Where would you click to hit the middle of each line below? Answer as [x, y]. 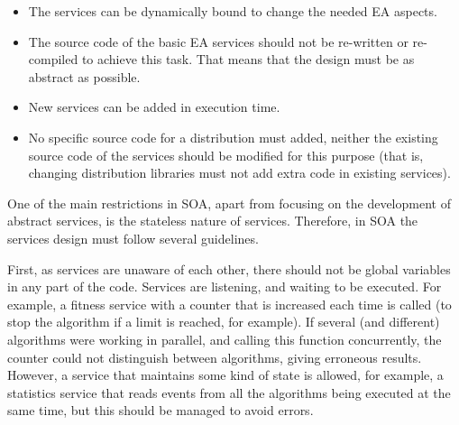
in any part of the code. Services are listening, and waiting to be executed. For [225, 286]
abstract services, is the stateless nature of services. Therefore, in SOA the [213, 221]
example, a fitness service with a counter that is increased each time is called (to [229, 304]
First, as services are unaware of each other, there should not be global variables [229, 268]
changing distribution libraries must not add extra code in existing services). [239, 173]
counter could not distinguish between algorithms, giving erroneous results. [215, 357]
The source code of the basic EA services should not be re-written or [218, 41]
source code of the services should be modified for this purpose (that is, [226, 155]
